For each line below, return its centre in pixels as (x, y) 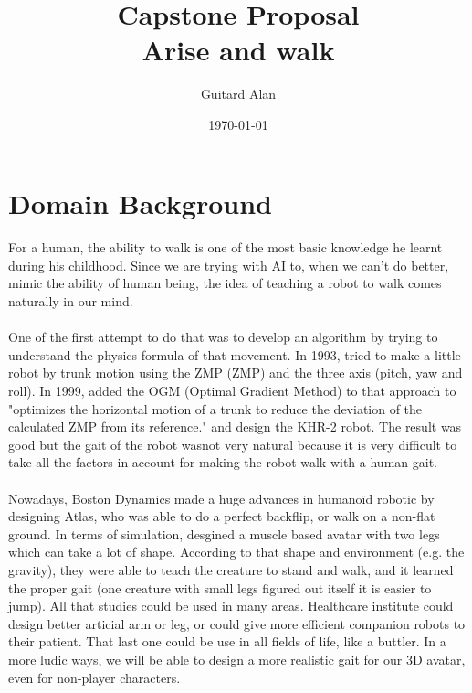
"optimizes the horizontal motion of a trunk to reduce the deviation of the (215, 408)
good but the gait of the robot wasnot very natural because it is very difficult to (233, 444)
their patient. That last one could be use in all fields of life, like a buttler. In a (227, 641)
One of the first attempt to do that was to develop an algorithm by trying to (223, 337)
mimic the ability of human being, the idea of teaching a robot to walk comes (225, 283)
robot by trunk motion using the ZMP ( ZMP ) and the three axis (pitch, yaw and (236, 373)
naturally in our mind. (71, 301)
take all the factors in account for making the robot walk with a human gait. (223, 462)
